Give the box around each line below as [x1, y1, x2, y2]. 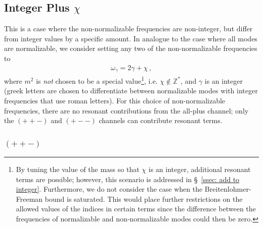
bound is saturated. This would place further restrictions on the [45, 193, 243, 204]
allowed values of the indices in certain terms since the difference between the [16, 203, 256, 214]
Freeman [16, 193, 43, 204]
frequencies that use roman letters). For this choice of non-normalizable [4, 95, 226, 105]
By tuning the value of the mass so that [16, 163, 140, 174]
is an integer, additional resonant [148, 163, 251, 174]
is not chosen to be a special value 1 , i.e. [36, 74, 158, 86]
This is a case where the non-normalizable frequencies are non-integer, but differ [4, 23, 253, 34]
